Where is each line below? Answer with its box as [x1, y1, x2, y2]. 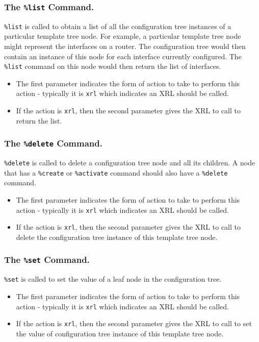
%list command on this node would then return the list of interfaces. [4, 61, 221, 71]
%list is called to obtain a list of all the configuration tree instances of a [4, 20, 231, 31]
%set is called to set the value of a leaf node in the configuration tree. [4, 274, 222, 284]
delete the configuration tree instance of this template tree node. [16, 231, 218, 242]
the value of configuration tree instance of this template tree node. [16, 328, 224, 338]
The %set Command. [4, 253, 90, 266]
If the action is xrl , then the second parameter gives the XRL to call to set [16, 318, 252, 329]
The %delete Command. [4, 137, 102, 150]
